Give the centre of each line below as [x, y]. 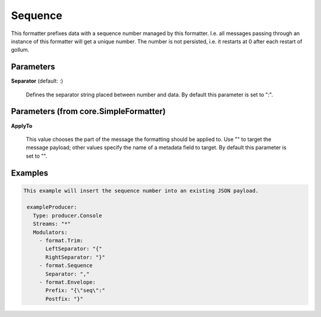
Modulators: [50, 232]
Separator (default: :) [37, 81]
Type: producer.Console [67, 215]
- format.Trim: [61, 241]
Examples [30, 173]
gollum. [20, 50]
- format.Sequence [66, 266]
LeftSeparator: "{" [74, 249]
